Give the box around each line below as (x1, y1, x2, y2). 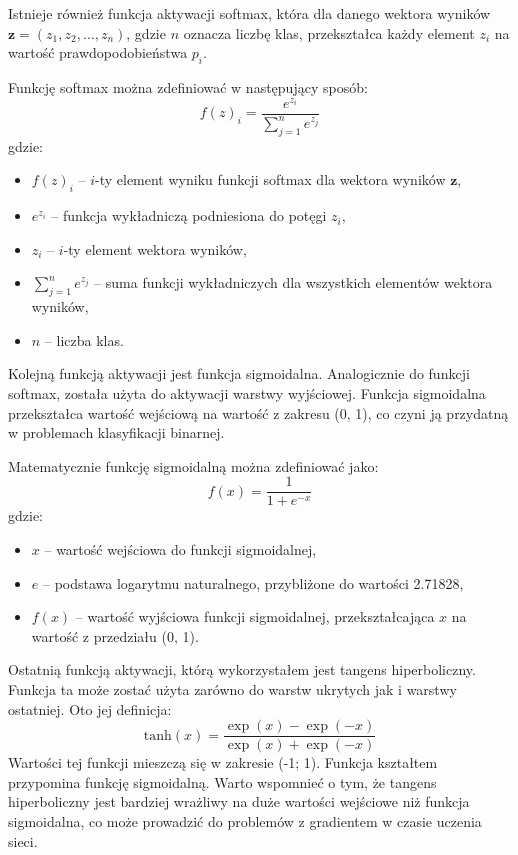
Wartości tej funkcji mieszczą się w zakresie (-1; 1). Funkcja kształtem (8, 752, 438, 773)
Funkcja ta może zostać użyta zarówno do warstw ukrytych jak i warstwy (8, 679, 457, 700)
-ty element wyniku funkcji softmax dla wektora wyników (95, 169, 446, 190)
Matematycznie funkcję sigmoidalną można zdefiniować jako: (8, 455, 379, 476)
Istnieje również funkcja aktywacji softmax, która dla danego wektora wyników (8, 3, 491, 23)
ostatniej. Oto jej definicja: (8, 698, 172, 719)
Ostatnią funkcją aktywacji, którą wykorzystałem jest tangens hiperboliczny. (8, 659, 476, 680)
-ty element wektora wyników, (63, 238, 247, 259)
